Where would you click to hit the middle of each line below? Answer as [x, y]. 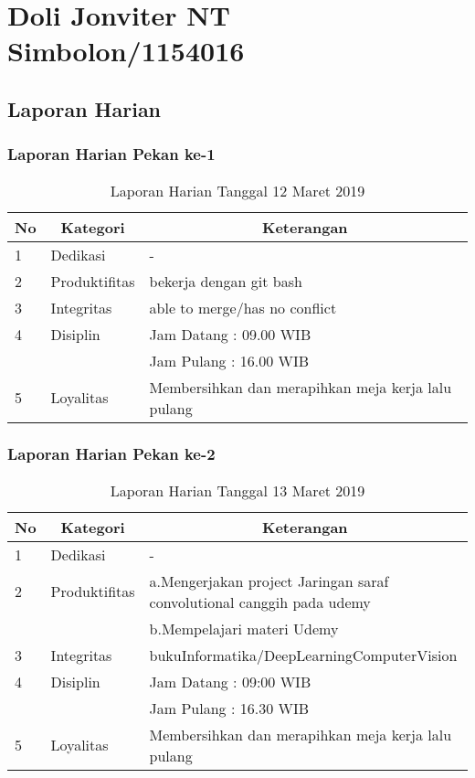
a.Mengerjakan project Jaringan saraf [269, 581]
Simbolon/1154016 [126, 51]
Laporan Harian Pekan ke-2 [111, 454]
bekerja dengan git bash [226, 281]
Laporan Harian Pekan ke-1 [111, 154]
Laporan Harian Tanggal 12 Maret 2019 [237, 190]
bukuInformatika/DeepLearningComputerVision [303, 655]
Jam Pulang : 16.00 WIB [229, 360]
